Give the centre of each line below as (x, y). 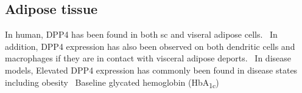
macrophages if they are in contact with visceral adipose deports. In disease (148, 58)
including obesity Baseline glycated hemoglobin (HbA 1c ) (112, 83)
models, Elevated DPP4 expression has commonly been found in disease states (151, 70)
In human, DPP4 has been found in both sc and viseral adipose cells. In (141, 34)
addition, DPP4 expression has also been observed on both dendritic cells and (150, 46)
